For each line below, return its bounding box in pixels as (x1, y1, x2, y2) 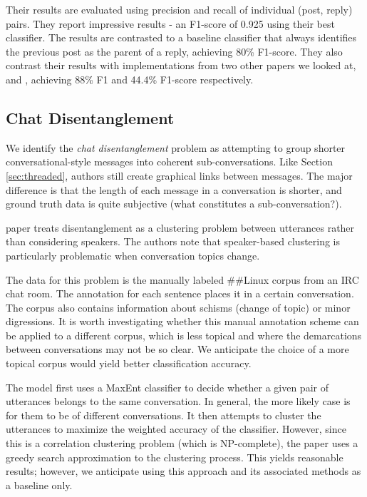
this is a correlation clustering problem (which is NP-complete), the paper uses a (6, 436, 358, 451)
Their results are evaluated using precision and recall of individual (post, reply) (6, 2, 353, 16)
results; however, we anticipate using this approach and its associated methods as (6, 463, 361, 478)
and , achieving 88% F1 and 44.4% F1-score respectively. (6, 71, 254, 86)
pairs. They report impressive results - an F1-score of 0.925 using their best (6, 16, 335, 31)
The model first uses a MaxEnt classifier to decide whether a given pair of (6, 379, 329, 394)
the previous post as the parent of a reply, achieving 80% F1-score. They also (6, 43, 343, 58)
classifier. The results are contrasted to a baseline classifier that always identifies (6, 30, 357, 45)
